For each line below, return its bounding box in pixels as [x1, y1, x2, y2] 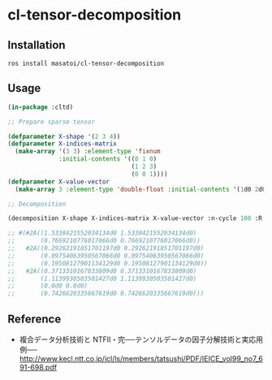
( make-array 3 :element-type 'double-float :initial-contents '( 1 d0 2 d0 [15, 185, 266, 193]
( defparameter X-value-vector [7, 177, 110, 186]
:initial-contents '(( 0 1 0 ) [58, 155, 158, 163]
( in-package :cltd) [7, 103, 74, 111]
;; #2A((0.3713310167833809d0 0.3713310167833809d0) [7, 266, 197, 275]
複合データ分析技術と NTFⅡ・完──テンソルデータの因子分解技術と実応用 [19, 335, 263, 344]
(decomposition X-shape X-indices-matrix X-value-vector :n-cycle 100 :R [7, 214, 263, 222]
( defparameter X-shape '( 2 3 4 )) [7, 132, 121, 140]
